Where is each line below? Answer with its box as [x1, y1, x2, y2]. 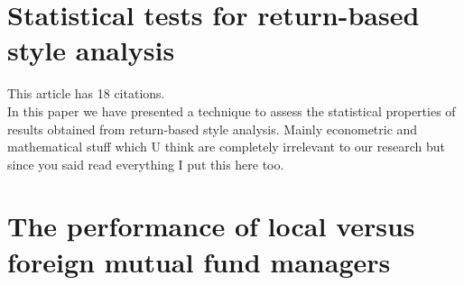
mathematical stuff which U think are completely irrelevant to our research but [7, 137, 445, 156]
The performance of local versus [7, 207, 415, 244]
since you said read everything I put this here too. [7, 154, 284, 173]
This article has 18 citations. [7, 84, 165, 103]
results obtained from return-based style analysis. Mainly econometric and [7, 119, 418, 138]
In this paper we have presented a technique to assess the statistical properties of [7, 101, 456, 120]
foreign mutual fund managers [7, 243, 391, 280]
